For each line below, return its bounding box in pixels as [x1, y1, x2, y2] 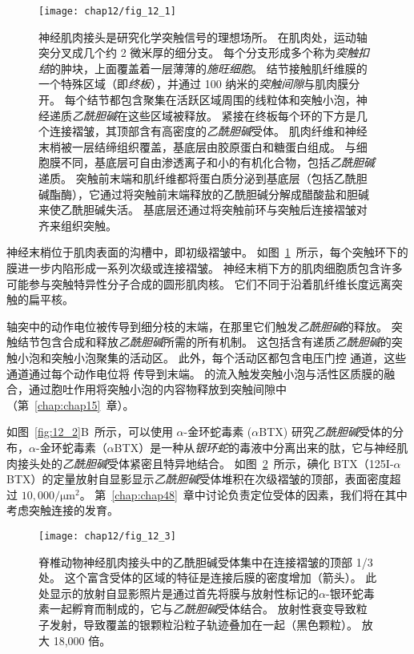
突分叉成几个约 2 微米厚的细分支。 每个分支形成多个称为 [38, 44, 336, 61]
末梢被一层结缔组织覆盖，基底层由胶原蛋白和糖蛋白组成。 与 [38, 138, 356, 155]
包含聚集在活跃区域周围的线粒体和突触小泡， [120, 91, 356, 108]
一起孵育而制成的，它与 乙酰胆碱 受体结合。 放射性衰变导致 [49, 600, 356, 617]
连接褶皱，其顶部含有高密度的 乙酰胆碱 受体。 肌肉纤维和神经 [49, 123, 368, 139]
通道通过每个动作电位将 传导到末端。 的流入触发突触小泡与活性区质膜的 [6, 365, 384, 381]
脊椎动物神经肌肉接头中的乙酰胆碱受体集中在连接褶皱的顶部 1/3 [38, 553, 373, 570]
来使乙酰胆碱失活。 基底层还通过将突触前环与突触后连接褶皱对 [38, 201, 368, 218]
